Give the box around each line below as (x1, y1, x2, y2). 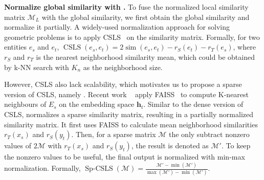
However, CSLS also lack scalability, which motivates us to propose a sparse (4, 79, 242, 89)
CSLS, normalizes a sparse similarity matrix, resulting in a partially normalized (4, 108, 253, 119)
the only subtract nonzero (169, 129, 250, 140)
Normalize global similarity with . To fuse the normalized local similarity (4, 2, 249, 12)
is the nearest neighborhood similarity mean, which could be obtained (36, 51, 255, 62)
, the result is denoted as (131, 140, 209, 151)
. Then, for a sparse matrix (71, 129, 156, 140)
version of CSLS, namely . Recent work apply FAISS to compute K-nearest (4, 88, 249, 99)
